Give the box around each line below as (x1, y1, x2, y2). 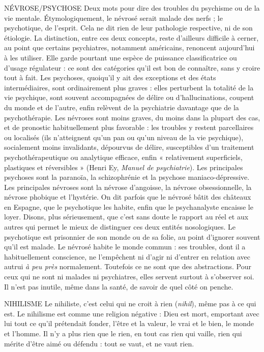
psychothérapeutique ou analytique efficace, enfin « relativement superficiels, (4, 151, 243, 162)
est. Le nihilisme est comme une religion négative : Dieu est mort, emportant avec (4, 308, 259, 318)
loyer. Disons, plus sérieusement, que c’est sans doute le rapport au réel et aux (4, 211, 249, 222)
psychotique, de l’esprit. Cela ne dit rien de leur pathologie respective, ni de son (4, 22, 253, 33)
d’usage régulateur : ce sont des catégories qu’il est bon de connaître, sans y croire (4, 62, 260, 73)
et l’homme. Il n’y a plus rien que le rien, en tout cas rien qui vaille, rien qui (4, 328, 242, 338)
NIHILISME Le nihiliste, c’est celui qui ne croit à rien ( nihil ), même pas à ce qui (4, 298, 256, 309)
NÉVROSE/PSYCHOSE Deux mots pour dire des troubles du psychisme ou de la (4, 3, 260, 13)
